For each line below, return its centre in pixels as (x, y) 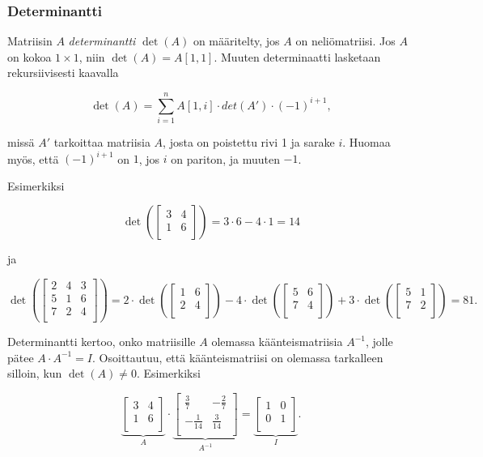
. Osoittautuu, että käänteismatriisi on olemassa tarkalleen (238, 357)
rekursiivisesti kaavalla (63, 73)
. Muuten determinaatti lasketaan (297, 56)
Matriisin (30, 41)
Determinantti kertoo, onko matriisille (102, 342)
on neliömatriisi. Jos (345, 41)
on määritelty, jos (236, 41)
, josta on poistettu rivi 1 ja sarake (249, 142)
